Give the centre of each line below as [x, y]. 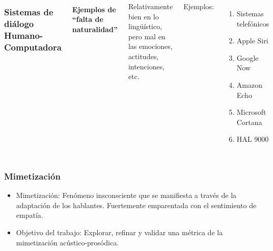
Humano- [24, 35]
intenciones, [146, 66]
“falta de [88, 19]
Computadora [33, 47]
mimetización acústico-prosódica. [67, 242]
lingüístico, [145, 26]
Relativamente [151, 6]
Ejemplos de [94, 9]
